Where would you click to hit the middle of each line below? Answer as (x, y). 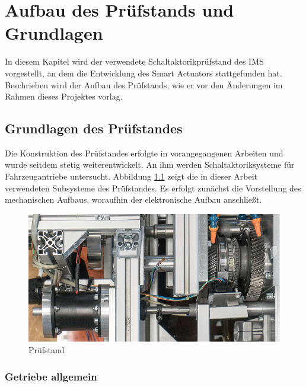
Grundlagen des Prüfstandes (94, 128)
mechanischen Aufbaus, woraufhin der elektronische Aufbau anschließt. (133, 199)
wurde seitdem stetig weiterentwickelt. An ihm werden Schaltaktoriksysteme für (150, 164)
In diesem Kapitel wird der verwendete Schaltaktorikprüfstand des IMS (134, 61)
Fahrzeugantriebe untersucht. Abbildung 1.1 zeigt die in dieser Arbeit (131, 176)
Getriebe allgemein (51, 376)
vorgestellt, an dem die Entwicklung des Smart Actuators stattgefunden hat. (144, 73)
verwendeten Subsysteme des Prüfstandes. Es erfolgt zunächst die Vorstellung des (153, 188)
